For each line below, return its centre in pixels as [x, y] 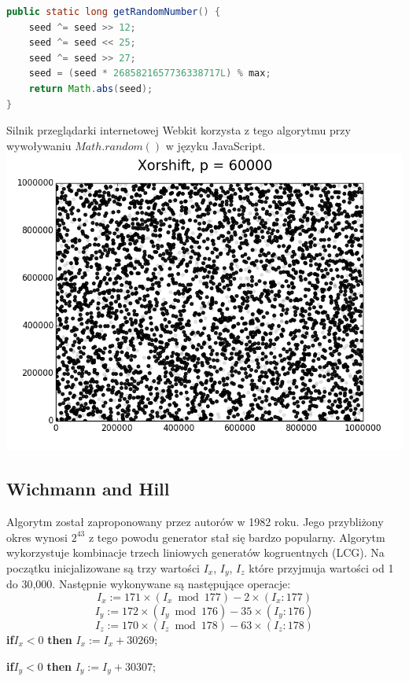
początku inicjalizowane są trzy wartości [103, 567]
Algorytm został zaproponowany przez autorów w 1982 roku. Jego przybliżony [195, 522]
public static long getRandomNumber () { [114, 12]
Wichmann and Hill [88, 489]
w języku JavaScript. [216, 145]
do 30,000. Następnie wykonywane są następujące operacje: [149, 584]
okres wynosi [37, 537]
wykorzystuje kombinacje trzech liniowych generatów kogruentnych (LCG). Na [195, 552]
